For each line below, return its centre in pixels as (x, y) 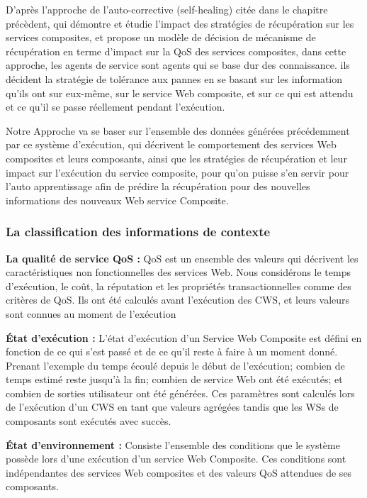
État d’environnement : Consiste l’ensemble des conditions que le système (173, 444)
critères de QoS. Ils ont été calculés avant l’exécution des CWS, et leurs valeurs (178, 300)
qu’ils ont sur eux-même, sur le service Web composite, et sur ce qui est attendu (180, 93)
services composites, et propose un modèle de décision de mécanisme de (161, 37)
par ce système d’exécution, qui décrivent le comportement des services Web (171, 144)
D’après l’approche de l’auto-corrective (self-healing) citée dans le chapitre (167, 9)
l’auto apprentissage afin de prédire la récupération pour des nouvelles (158, 186)
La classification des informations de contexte (138, 232)
